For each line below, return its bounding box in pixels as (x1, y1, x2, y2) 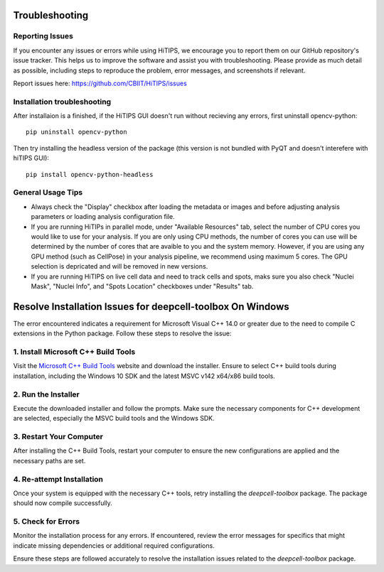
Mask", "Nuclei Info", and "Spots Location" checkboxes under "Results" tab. (31, 281, 254, 291)
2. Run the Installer (13, 389, 80, 399)
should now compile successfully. (13, 499, 113, 507)
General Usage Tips (13, 188, 83, 198)
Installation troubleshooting (13, 97, 112, 107)
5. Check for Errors (13, 517, 80, 527)
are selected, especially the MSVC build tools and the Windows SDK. (13, 414, 215, 423)
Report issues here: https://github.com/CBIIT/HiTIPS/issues (13, 79, 188, 87)
